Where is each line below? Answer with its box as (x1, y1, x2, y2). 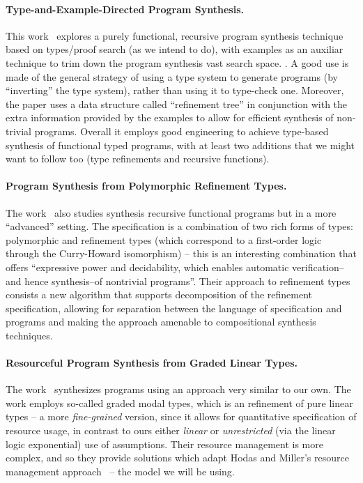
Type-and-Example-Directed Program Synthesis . (6, 1, 245, 16)
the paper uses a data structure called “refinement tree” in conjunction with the (6, 96, 348, 111)
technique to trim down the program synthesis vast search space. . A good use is (6, 55, 349, 70)
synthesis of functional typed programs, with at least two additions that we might (6, 137, 355, 152)
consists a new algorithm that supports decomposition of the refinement (6, 287, 313, 302)
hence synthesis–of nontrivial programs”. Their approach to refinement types (24, 273, 350, 288)
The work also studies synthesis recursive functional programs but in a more (6, 205, 337, 220)
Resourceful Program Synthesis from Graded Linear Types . (6, 355, 298, 370)
